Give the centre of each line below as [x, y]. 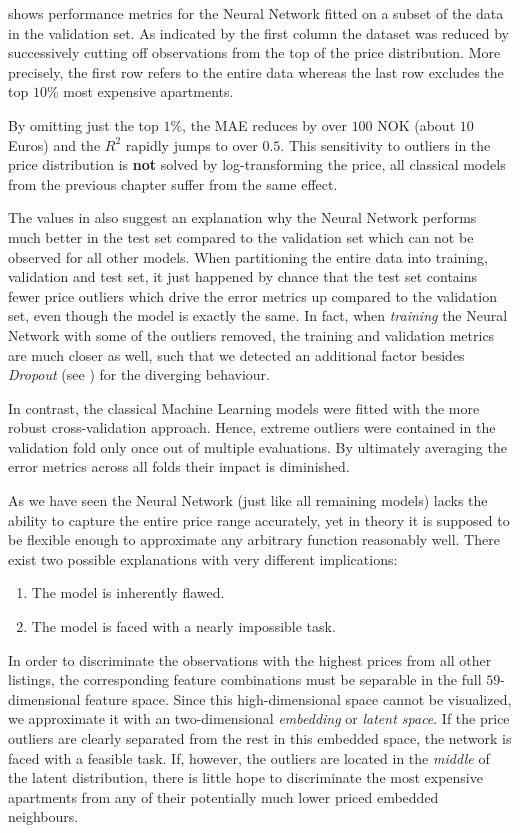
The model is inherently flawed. [128, 592]
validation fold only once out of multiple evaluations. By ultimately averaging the [257, 446]
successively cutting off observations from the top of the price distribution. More [254, 52]
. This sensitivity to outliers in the [385, 144]
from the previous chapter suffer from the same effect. [173, 183]
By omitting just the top [83, 124]
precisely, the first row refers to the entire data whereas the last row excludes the [256, 71]
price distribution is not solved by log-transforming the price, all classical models [257, 164]
